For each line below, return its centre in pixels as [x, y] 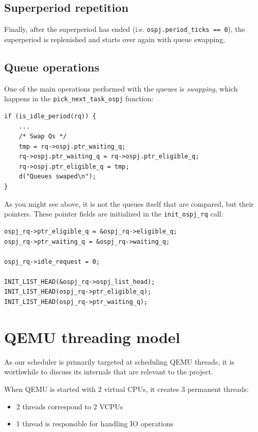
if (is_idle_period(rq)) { [50, 116]
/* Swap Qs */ [43, 137]
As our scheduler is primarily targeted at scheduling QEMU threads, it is [119, 361]
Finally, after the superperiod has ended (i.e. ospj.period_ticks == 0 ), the [125, 29]
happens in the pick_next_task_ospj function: [79, 98]
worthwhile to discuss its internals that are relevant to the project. [109, 372]
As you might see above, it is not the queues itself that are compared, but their [129, 203]
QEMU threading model [92, 337]
